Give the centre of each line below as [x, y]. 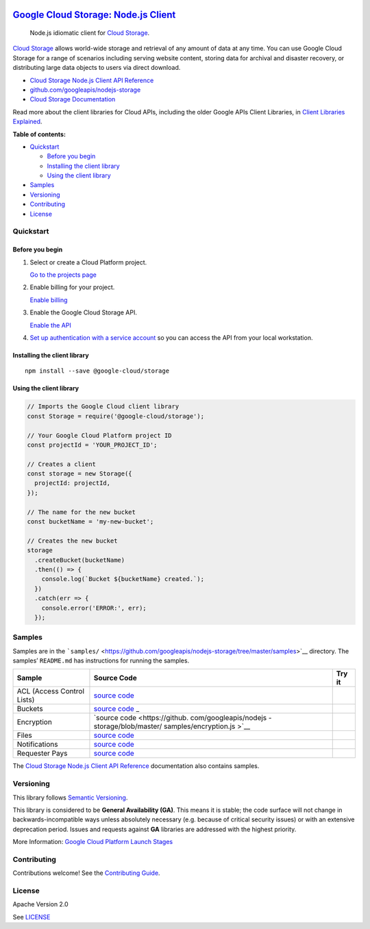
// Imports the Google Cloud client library [103, 407]
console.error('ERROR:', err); [94, 608]
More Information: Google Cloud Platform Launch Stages [93, 842]
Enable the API [50, 325]
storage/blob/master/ [128, 726]
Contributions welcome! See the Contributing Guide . [86, 873]
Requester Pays [42, 754]
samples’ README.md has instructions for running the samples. [101, 660]
